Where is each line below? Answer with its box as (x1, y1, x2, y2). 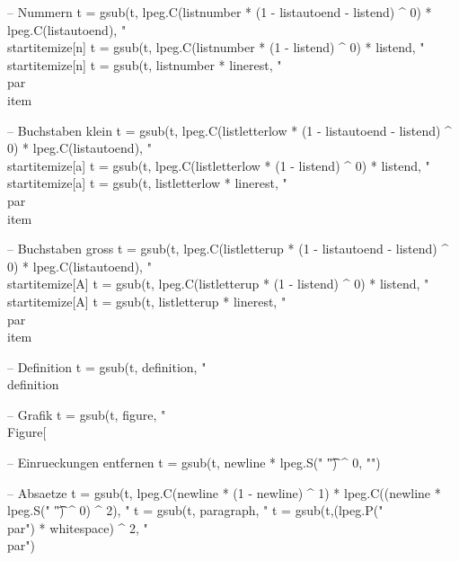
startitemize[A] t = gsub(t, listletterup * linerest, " (7, 291, 287, 310)
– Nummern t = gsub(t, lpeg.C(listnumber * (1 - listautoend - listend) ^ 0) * (7, 3, 432, 21)
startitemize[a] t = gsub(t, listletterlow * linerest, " (7, 174, 287, 192)
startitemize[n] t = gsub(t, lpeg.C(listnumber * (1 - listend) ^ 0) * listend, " (7, 38, 425, 57)
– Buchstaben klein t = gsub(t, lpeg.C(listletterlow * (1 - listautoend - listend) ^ (7, 120, 452, 139)
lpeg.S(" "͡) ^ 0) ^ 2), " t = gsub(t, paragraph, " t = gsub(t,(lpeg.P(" (7, 501, 384, 520)
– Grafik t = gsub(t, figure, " (7, 405, 166, 423)
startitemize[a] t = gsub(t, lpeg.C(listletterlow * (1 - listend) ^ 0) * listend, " (7, 156, 430, 174)
